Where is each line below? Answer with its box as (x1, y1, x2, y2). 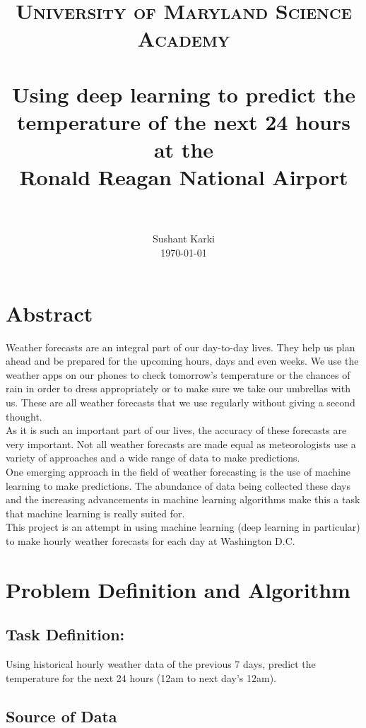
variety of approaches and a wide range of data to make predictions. (6, 450, 300, 465)
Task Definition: (6, 623, 125, 645)
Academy (137, 24, 230, 53)
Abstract (6, 298, 93, 327)
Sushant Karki (152, 231, 216, 246)
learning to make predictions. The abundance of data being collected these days (6, 478, 350, 493)
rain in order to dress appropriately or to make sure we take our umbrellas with (6, 381, 350, 396)
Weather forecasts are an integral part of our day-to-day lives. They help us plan (6, 339, 355, 354)
